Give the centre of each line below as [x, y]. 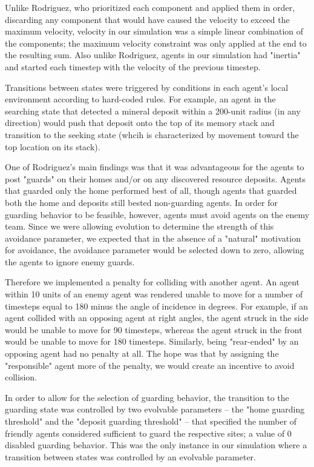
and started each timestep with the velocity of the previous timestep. [133, 66]
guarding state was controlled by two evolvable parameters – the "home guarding [155, 409]
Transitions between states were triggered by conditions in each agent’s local [147, 87]
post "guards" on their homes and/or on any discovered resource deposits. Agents [155, 178]
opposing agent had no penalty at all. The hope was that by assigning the [142, 353]
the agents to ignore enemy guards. [70, 261]
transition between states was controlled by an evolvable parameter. [130, 456]
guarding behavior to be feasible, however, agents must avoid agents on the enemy [157, 214]
